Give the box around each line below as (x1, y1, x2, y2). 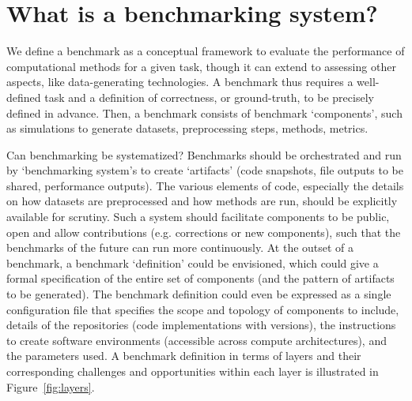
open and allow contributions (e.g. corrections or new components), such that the (6, 223, 401, 240)
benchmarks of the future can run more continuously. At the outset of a (6, 239, 354, 256)
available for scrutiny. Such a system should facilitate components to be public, (6, 208, 390, 225)
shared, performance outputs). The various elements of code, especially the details (6, 177, 404, 193)
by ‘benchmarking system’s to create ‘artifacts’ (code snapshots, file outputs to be (6, 162, 403, 178)
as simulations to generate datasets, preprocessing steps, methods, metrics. (6, 120, 369, 137)
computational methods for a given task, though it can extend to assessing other (6, 58, 396, 74)
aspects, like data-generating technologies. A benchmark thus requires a (6, 73, 353, 90)
